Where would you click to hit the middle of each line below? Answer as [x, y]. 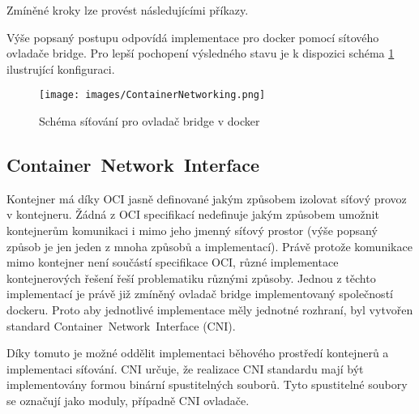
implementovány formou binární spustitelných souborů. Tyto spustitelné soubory [207, 384]
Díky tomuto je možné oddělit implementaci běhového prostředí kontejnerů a [198, 353]
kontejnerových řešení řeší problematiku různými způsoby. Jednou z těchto [191, 277]
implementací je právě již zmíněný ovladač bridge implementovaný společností [200, 294]
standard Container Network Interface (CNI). [121, 325]
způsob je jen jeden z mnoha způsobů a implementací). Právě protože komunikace [209, 246]
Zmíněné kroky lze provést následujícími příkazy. [128, 10]
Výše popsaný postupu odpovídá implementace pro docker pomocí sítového [193, 37]
